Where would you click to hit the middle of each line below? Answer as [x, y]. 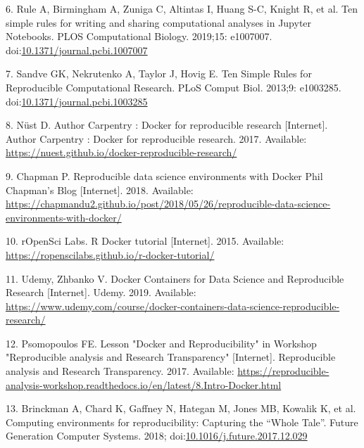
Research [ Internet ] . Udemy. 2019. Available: [101, 292]
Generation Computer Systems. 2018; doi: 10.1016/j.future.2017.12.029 [157, 436]
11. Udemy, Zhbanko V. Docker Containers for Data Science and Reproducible [175, 278]
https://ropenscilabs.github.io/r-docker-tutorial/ [110, 254]
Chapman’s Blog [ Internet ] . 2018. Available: [100, 190]
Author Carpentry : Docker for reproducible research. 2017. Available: [156, 138]
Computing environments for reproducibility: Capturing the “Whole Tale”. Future [182, 422]
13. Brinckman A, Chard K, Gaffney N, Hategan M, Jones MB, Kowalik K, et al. [181, 408]
